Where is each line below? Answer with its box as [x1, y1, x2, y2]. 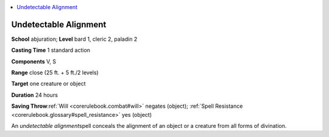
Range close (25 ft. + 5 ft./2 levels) [11, 69, 99, 76]
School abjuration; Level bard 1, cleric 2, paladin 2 [11, 35, 138, 43]
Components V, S [11, 58, 56, 65]
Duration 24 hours [11, 91, 58, 99]
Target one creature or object [11, 80, 86, 88]
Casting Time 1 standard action [11, 46, 91, 54]
